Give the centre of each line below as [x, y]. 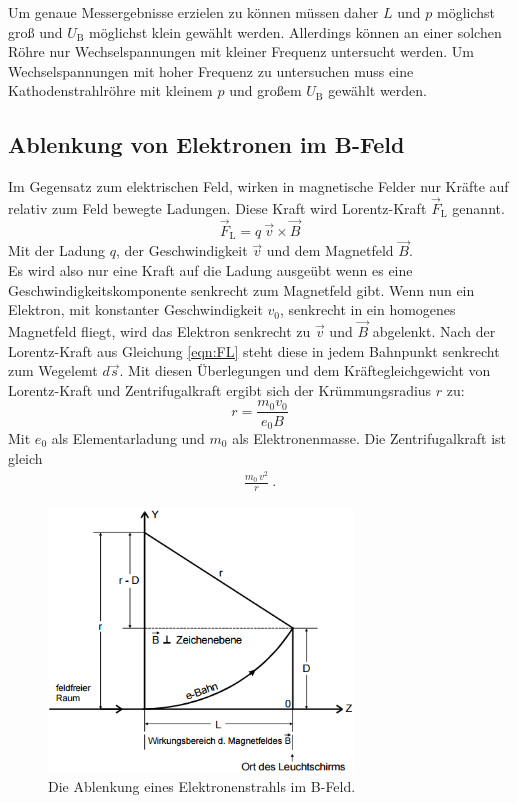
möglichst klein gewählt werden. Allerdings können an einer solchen [295, 31]
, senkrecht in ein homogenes [368, 309]
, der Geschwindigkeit [182, 250]
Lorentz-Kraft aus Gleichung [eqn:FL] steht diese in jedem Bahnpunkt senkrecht [254, 350]
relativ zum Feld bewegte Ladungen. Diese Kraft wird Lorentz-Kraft [217, 207]
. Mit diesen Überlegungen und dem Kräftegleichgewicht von [305, 370]
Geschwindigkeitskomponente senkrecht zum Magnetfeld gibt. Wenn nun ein [241, 289]
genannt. [478, 207]
